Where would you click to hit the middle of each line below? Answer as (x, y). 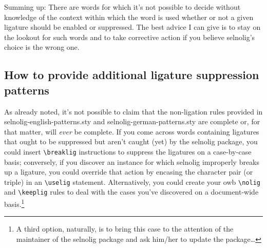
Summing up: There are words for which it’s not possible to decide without (122, 7)
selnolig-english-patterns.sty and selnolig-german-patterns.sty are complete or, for (132, 121)
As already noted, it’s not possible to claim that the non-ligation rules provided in (133, 111)
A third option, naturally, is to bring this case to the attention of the (125, 229)
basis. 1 (14, 203)
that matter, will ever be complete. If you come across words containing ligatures (132, 131)
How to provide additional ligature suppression (132, 75)
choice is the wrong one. (42, 47)
